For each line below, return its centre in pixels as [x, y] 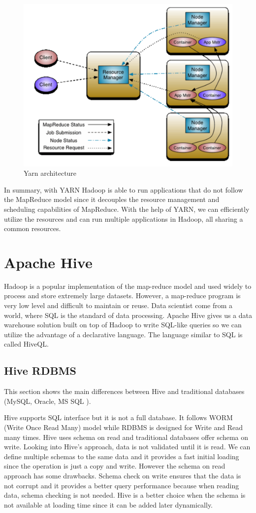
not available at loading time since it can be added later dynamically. [109, 504]
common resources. [32, 228]
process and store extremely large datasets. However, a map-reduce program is [122, 296]
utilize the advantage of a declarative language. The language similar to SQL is [123, 334]
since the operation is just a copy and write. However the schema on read [115, 466]
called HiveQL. [26, 344]
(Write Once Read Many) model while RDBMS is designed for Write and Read [124, 427]
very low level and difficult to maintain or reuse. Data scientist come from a [118, 305]
